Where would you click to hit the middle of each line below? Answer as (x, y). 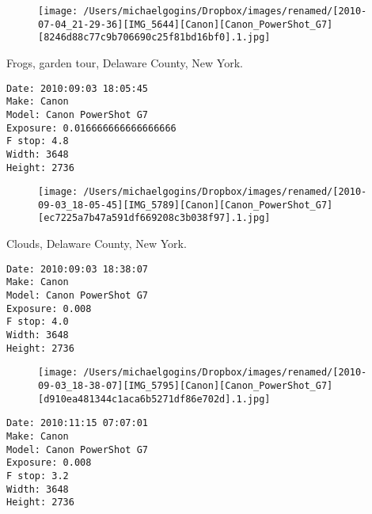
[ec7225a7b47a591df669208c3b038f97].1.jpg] (154, 218)
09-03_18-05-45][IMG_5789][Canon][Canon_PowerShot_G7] (186, 205)
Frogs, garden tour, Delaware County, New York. (125, 62)
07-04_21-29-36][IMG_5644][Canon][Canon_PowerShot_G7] (186, 24)
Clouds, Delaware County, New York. (97, 244)
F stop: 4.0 (38, 322)
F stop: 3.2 (38, 476)
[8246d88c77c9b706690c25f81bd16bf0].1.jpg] (154, 38)
